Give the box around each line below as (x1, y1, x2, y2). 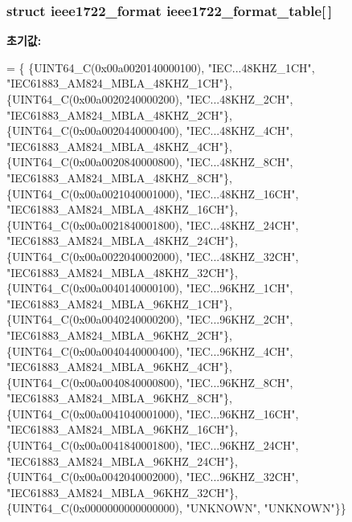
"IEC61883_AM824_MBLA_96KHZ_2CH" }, (6, 326, 232, 343)
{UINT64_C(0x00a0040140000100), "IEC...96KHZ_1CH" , (6, 279, 293, 296)
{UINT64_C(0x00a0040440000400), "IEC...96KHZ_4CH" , (6, 342, 293, 359)
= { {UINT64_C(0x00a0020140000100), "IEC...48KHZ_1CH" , (6, 59, 315, 75)
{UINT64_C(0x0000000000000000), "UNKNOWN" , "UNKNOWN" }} (6, 500, 346, 516)
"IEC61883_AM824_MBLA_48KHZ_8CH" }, (6, 169, 232, 186)
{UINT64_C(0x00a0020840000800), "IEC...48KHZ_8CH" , (6, 153, 293, 170)
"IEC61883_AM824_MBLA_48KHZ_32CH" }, (6, 263, 238, 280)
